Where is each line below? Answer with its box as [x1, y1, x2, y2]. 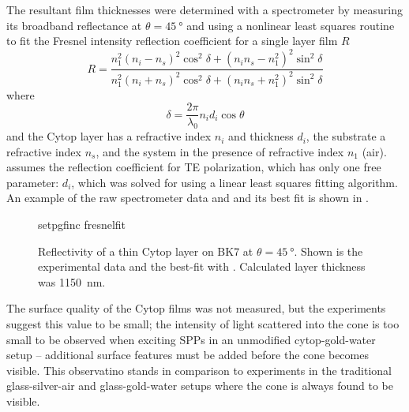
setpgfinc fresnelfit [38, 216, 126, 233]
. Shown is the [294, 242, 363, 259]
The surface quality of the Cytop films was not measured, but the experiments [6, 300, 386, 316]
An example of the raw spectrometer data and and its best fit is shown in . [6, 189, 369, 206]
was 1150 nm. [38, 273, 106, 290]
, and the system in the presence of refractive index [96, 143, 344, 159]
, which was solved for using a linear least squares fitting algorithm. [71, 174, 398, 190]
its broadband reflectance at [6, 17, 142, 33]
